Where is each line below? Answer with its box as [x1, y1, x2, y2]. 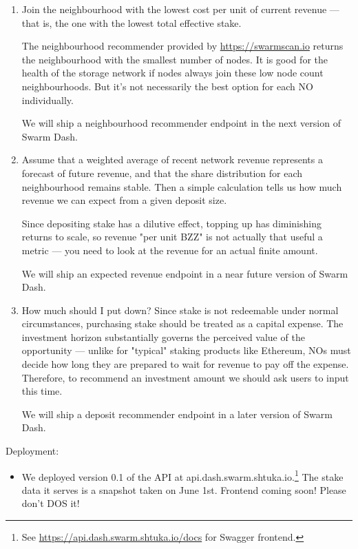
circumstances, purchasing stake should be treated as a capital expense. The [21, 316, 344, 331]
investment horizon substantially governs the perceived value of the [21, 329, 305, 344]
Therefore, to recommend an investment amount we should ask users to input [21, 370, 349, 384]
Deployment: [6, 444, 59, 458]
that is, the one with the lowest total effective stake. [21, 15, 242, 30]
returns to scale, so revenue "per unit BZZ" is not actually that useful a [21, 229, 323, 244]
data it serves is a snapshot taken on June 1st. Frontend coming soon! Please [21, 482, 346, 497]
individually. [21, 92, 74, 107]
